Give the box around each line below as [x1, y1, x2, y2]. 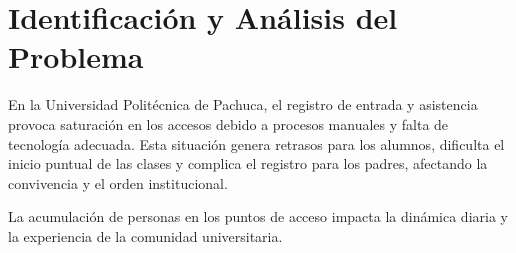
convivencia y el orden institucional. [8, 172, 228, 193]
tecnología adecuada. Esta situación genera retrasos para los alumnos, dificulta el [8, 133, 505, 154]
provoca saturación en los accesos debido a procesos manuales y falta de [8, 113, 449, 134]
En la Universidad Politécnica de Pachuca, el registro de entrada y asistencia [8, 94, 478, 115]
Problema [8, 36, 144, 77]
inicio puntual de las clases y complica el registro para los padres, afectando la [8, 153, 488, 174]
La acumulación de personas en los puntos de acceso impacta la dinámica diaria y [8, 206, 508, 227]
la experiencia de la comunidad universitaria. [8, 225, 283, 246]
